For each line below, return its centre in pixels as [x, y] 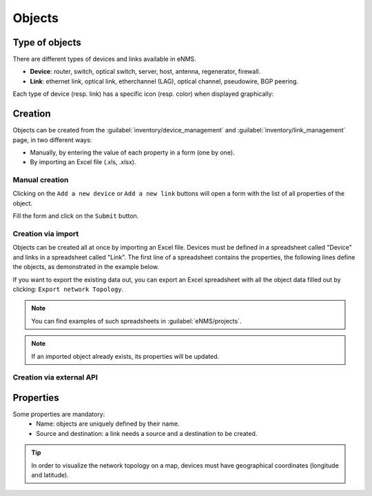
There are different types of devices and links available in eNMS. [104, 59]
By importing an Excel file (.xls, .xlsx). [83, 162]
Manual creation [41, 180]
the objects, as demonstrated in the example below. [86, 267]
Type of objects [47, 42]
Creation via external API [55, 377]
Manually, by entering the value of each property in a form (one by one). [132, 152]
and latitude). [50, 475]
